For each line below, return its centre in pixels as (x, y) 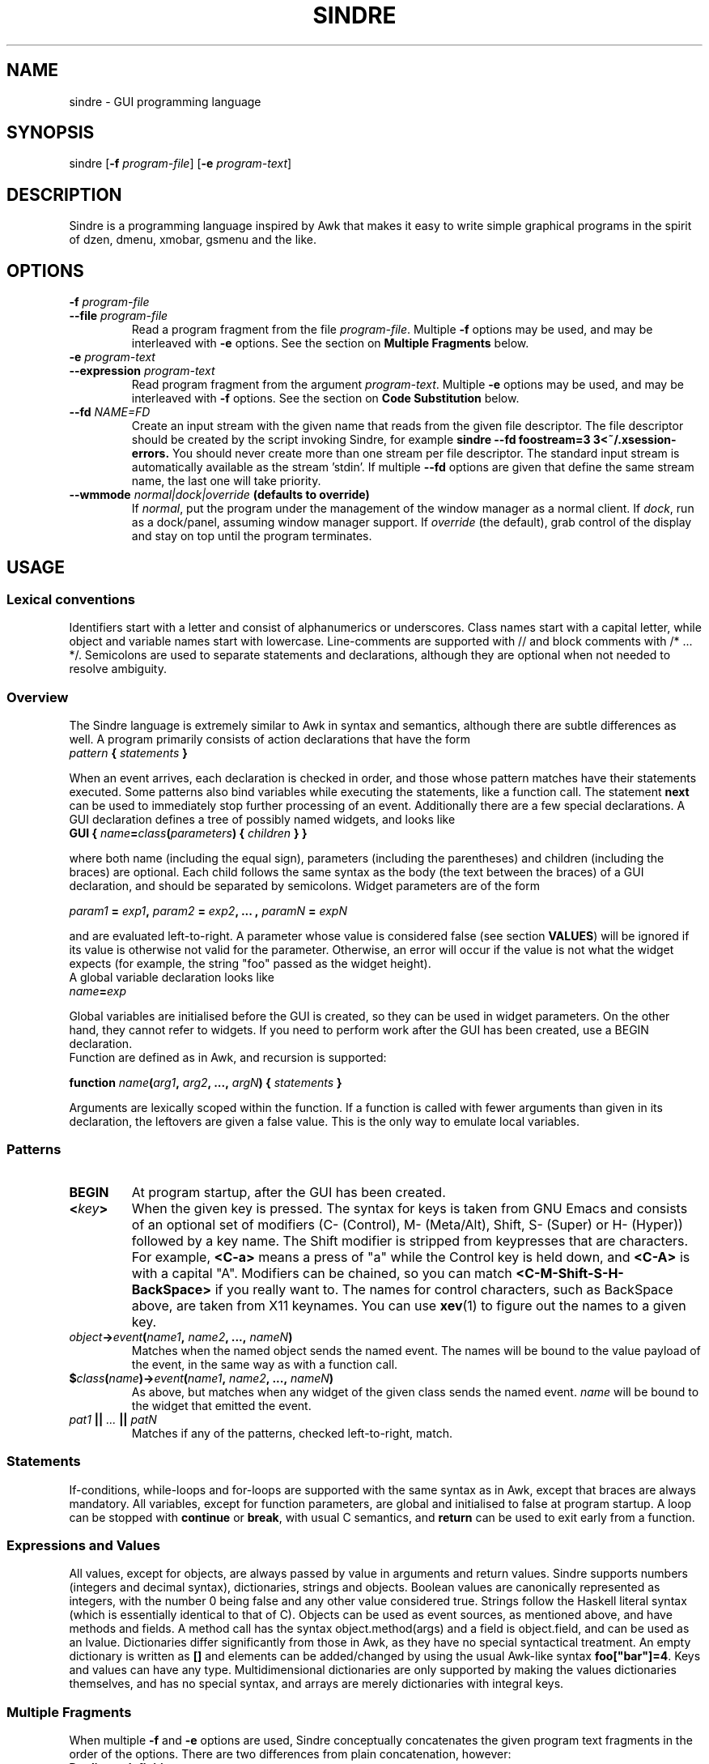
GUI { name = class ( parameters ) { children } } (188, 833)
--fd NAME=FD (110, 412)
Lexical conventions (71, 599)
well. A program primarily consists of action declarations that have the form (270, 739)
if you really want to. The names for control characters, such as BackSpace (444, 1289)
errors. (151, 454)
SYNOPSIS (51, 133)
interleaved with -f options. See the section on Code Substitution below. (325, 398)
